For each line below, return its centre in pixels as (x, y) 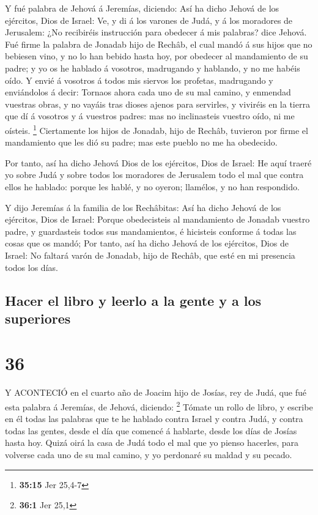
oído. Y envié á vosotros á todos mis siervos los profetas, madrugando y (139, 80)
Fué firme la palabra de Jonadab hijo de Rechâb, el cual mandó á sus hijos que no (159, 44)
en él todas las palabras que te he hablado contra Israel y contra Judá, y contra (154, 419)
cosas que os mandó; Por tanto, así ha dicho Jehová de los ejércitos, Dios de (147, 243)
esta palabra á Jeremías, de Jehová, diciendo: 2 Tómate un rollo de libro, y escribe (159, 406)
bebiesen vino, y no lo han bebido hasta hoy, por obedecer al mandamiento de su (157, 56)
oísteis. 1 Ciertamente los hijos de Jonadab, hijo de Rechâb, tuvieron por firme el (157, 129)
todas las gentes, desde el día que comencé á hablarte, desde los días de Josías (151, 430)
